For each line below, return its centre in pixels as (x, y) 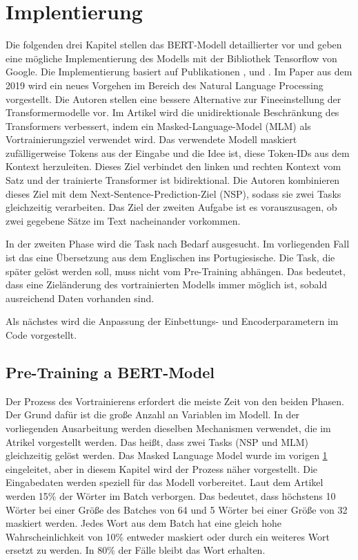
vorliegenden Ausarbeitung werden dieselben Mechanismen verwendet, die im (168, 428)
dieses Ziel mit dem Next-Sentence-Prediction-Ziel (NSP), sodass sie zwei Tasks (173, 193)
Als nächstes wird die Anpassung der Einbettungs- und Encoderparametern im (172, 321)
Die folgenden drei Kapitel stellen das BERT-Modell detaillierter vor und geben (174, 45)
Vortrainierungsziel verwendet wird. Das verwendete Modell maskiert (151, 139)
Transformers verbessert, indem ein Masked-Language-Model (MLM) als (158, 125)
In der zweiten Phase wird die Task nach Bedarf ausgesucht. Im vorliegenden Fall (178, 244)
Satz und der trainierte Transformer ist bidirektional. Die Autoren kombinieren (173, 180)
